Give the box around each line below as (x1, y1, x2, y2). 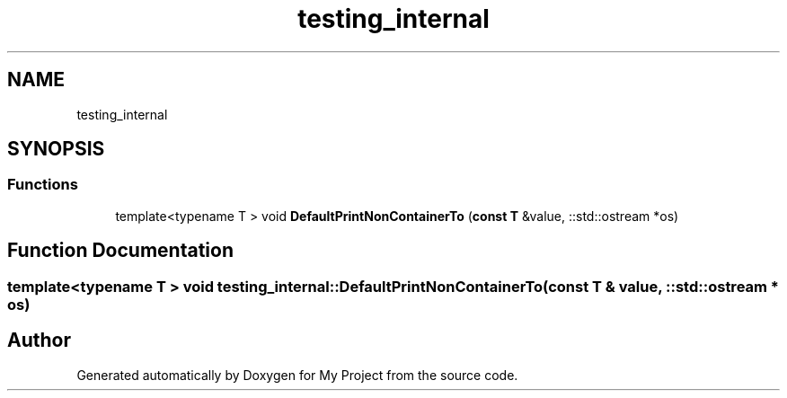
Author (7, 329, 71, 352)
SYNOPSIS (7, 137, 105, 161)
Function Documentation (7, 239, 234, 262)
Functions (7, 175, 78, 194)
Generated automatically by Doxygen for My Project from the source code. (76, 367, 518, 383)
